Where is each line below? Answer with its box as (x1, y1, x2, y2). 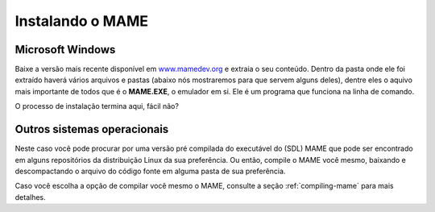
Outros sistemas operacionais (14, 123, 169, 136)
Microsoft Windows (14, 43, 116, 56)
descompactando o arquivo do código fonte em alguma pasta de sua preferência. (14, 166, 286, 176)
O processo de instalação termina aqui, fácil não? (14, 102, 179, 111)
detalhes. (14, 192, 46, 202)
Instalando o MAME (14, 12, 149, 30)
